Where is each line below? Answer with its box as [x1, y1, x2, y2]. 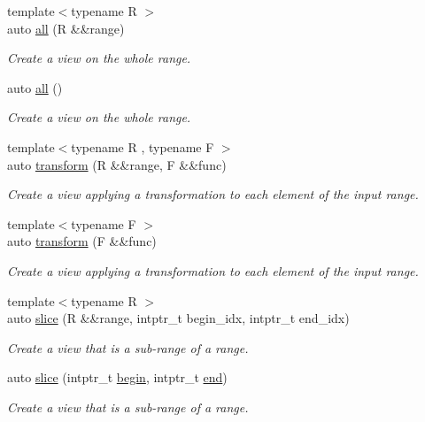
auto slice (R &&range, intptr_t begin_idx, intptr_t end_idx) [7, 309, 350, 327]
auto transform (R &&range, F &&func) [7, 155, 227, 173]
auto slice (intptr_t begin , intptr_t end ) [7, 368, 228, 387]
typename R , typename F [71, 137, 214, 156]
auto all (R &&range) [7, 19, 125, 37]
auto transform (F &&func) [7, 232, 157, 250]
